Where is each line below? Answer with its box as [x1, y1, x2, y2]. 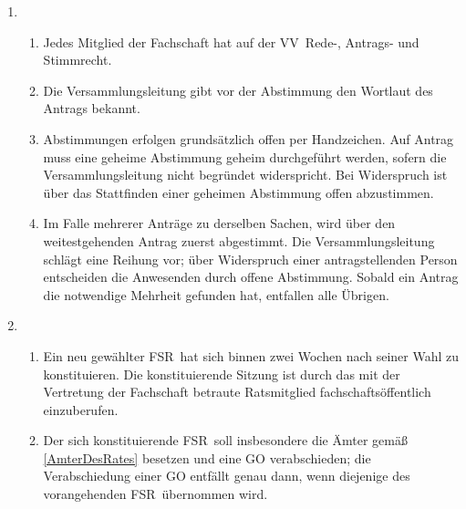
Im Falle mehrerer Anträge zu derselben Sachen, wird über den [43, 213, 396, 233]
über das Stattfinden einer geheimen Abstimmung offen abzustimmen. [43, 182, 434, 202]
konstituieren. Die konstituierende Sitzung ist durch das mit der [43, 364, 400, 383]
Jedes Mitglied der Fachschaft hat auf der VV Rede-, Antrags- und [43, 32, 419, 51]
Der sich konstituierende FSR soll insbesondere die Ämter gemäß [43, 431, 408, 450]
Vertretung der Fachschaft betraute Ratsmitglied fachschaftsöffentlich [43, 382, 431, 401]
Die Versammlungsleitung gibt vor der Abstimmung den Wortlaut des [43, 80, 433, 99]
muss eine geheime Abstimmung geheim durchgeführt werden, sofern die [43, 147, 447, 166]
